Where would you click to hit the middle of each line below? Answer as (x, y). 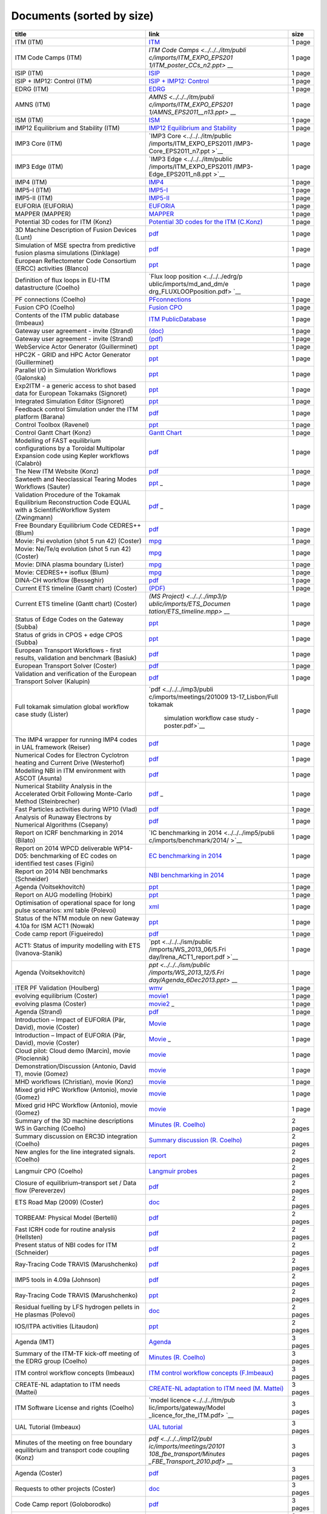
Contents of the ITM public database (67, 315)
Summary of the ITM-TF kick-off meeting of (77, 1354)
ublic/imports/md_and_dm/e (189, 283)
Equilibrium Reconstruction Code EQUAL (73, 502)
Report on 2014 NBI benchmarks (61, 871)
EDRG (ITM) (32, 89)
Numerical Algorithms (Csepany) (61, 825)
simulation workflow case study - (211, 718)
